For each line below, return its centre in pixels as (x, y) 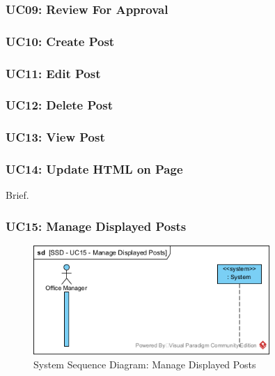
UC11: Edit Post (53, 73)
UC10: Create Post (60, 41)
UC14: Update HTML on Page (94, 169)
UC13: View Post (55, 137)
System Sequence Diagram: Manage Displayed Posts (145, 364)
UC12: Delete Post (59, 105)
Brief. (17, 195)
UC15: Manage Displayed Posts (96, 226)
